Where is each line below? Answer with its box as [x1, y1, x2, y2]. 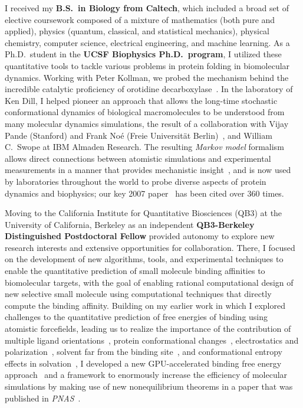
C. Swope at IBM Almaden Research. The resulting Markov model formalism [5, 141, 284, 153]
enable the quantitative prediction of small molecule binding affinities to [5, 265, 265, 277]
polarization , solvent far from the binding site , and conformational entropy [5, 345, 282, 358]
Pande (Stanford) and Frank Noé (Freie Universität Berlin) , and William [5, 129, 272, 141]
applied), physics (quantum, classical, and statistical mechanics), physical [5, 25, 270, 37]
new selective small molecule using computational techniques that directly [5, 288, 272, 300]
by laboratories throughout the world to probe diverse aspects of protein [5, 175, 266, 187]
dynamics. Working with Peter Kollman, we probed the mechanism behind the [5, 71, 289, 83]
